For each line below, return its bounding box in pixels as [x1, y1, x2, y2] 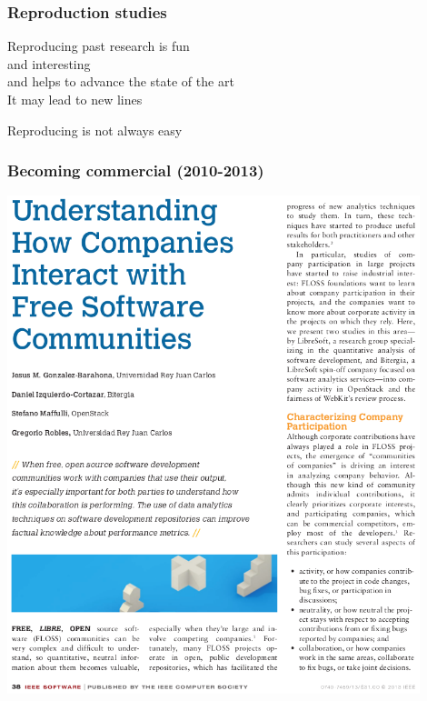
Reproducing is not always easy [7, 120, 183, 139]
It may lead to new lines [7, 90, 143, 108]
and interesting [7, 54, 91, 73]
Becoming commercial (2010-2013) [7, 159, 264, 182]
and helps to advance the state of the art [7, 72, 234, 91]
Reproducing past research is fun [7, 36, 190, 55]
